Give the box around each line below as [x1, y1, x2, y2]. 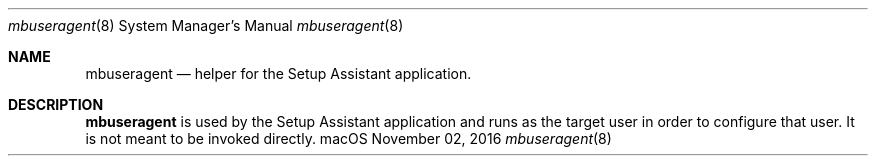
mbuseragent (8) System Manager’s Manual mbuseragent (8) [8, 17, 404, 34]
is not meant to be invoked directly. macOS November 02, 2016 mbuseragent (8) [85, 130, 612, 147]
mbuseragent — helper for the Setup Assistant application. [85, 65, 472, 82]
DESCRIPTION [8, 96, 104, 113]
